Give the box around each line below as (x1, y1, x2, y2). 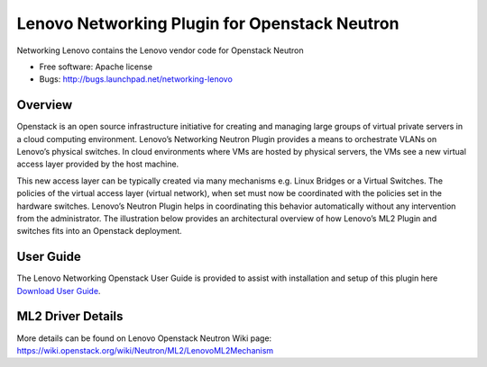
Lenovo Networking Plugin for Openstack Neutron (16, 13, 400, 33)
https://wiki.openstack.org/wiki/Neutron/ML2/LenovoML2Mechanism (16, 345, 274, 355)
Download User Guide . (16, 285, 101, 296)
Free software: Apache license (39, 61, 153, 72)
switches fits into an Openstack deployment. (16, 226, 182, 237)
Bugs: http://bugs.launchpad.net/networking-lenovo (39, 74, 234, 85)
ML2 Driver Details (16, 309, 124, 324)
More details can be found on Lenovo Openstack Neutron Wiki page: (16, 333, 272, 344)
